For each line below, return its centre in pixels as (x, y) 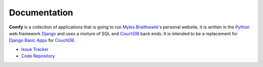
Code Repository (38, 56)
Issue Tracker (35, 49)
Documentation (41, 13)
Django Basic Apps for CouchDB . (42, 40)
